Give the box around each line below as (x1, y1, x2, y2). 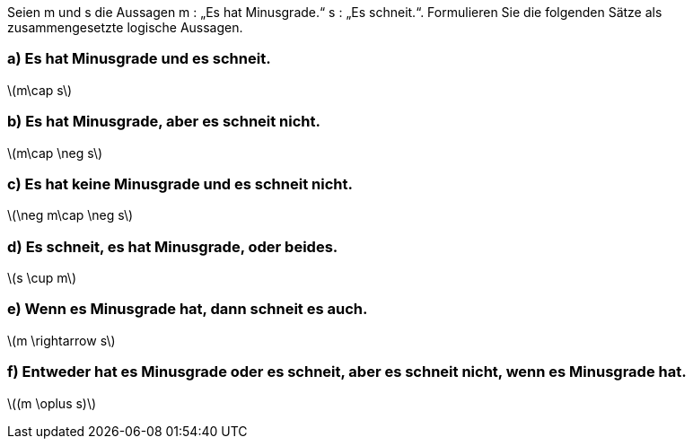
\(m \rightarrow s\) (7, 332, 116, 348)
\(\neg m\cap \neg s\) (7, 207, 134, 223)
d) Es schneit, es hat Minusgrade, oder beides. (7, 237, 338, 256)
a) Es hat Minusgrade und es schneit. (7, 49, 271, 68)
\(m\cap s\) (7, 82, 73, 98)
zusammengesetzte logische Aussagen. (7, 20, 243, 35)
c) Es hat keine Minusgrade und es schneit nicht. (7, 174, 353, 193)
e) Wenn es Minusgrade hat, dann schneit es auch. (7, 300, 368, 319)
